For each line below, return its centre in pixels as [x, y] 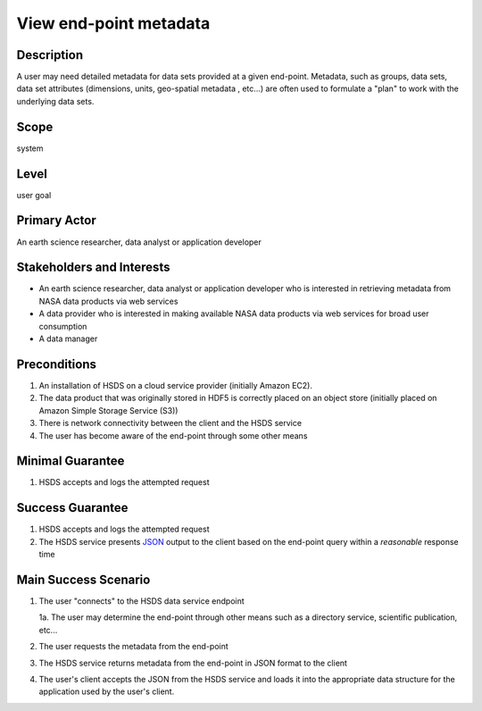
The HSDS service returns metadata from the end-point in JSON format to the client [193, 663]
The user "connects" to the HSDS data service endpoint [141, 601]
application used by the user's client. [107, 691]
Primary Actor [57, 220]
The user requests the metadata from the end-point [134, 647]
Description [50, 55]
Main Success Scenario [83, 579]
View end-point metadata [113, 23]
